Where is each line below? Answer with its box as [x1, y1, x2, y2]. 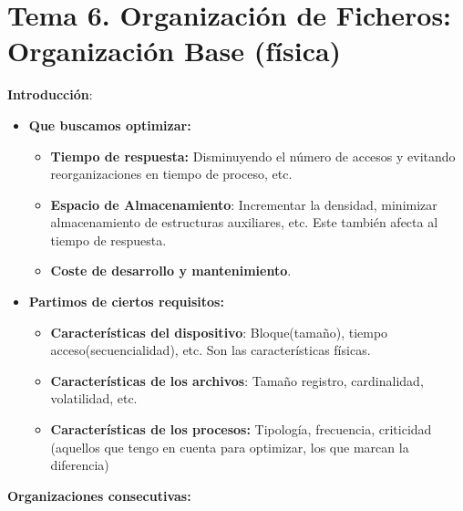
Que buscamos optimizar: [28, 115, 191, 134]
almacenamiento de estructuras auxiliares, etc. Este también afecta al [50, 213, 438, 232]
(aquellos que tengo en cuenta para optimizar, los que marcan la [50, 437, 409, 456]
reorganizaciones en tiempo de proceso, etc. [50, 164, 293, 183]
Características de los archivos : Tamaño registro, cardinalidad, [50, 370, 424, 390]
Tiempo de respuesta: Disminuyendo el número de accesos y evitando [50, 146, 456, 165]
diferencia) [50, 455, 109, 474]
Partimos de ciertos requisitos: [28, 292, 224, 311]
